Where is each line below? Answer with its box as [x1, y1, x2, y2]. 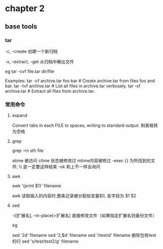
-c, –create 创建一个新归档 [5, 48, 58, 54]
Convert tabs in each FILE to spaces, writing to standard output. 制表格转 [12, 122, 158, 129]
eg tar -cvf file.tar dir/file [5, 68, 54, 74]
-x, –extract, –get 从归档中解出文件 [5, 59, 74, 65]
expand [12, 113, 28, 118]
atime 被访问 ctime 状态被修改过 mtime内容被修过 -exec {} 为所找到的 [12, 158, 151, 164]
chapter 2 [5, 3, 45, 14]
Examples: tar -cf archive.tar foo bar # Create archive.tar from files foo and [5, 78, 155, 83]
